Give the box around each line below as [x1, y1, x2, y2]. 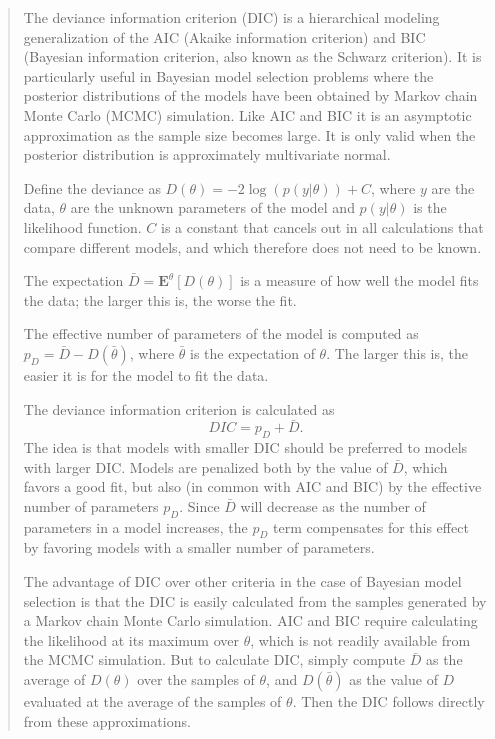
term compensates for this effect [273, 516, 469, 537]
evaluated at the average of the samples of [23, 691, 282, 712]
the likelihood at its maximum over [23, 629, 239, 650]
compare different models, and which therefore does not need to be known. [23, 236, 482, 257]
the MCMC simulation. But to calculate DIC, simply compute [23, 649, 406, 670]
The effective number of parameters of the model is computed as [23, 323, 419, 344]
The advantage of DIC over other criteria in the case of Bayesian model [23, 571, 462, 592]
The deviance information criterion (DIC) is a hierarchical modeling [23, 7, 440, 27]
